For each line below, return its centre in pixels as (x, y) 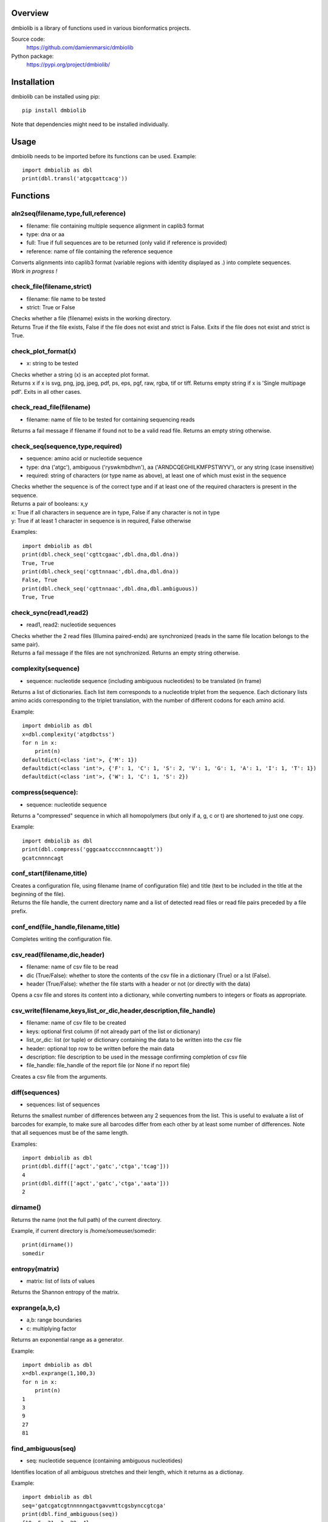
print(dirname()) (48, 1245)
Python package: (32, 56)
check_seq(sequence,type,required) (67, 446)
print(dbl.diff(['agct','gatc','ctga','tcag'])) (96, 1166)
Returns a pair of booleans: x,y (50, 504)
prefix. (19, 911)
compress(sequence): (45, 793)
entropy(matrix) (35, 1269)
